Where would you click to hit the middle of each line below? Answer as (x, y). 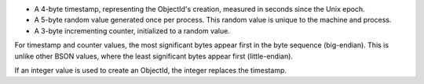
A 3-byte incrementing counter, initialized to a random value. (132, 30)
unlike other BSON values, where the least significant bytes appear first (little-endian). (154, 56)
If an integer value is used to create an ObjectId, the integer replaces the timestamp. (150, 70)
